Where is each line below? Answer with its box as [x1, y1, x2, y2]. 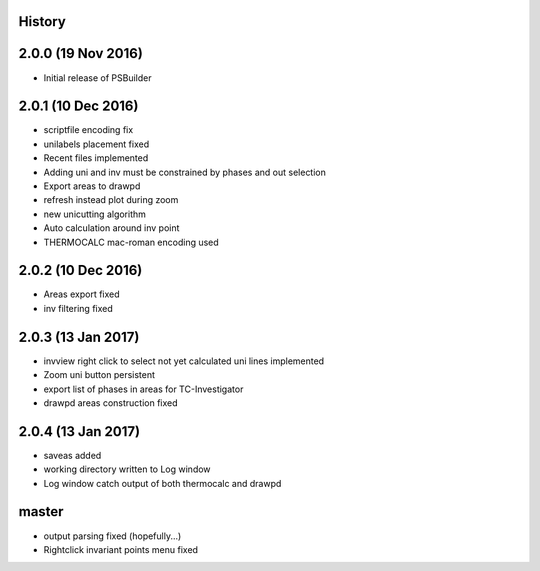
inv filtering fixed [43, 302, 114, 314]
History [18, 13, 67, 30]
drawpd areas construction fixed [43, 396, 179, 409]
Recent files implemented [43, 152, 149, 164]
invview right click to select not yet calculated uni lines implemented [43, 355, 325, 367]
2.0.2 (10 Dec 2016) [18, 262, 143, 279]
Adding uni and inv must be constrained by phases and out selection [43, 166, 327, 178]
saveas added [43, 449, 102, 461]
